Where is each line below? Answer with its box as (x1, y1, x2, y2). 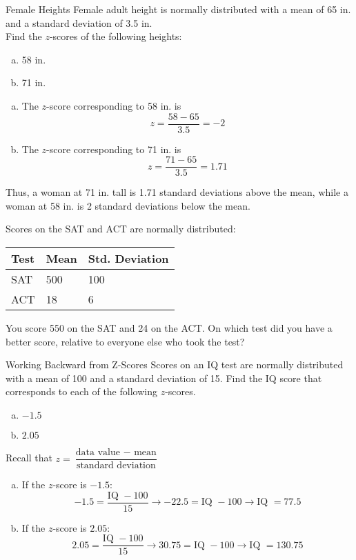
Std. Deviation (88, 250, 169, 267)
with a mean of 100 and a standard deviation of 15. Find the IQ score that (6, 370, 322, 385)
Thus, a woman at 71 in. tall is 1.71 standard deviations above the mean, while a (6, 185, 348, 199)
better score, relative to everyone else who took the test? (6, 334, 245, 348)
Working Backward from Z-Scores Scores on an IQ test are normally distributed (6, 357, 344, 372)
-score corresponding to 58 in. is (46, 98, 181, 112)
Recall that (6, 450, 52, 465)
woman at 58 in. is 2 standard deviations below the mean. (6, 198, 250, 212)
